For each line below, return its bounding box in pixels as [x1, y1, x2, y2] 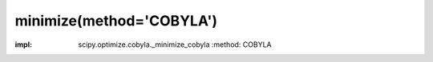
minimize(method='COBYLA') [14, 12, 218, 29]
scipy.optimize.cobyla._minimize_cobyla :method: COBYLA [78, 40, 272, 49]
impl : [14, 40, 32, 49]
